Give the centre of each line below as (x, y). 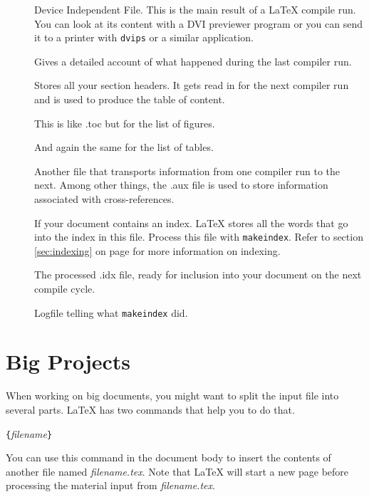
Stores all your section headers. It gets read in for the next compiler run (192, 85)
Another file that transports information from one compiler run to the (187, 171)
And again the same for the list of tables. (124, 147)
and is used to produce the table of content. (130, 99)
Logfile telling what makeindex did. (111, 312)
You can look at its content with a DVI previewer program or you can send (198, 23)
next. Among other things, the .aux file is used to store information (181, 185)
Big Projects (68, 361)
